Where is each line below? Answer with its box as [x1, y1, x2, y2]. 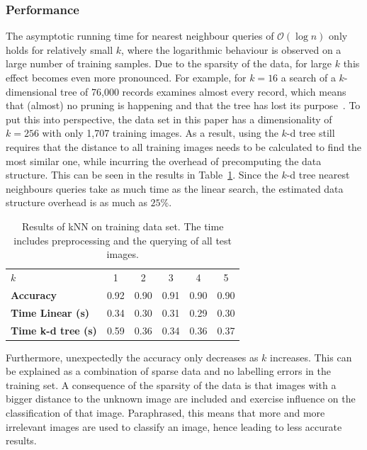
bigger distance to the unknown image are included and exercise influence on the [6, 391, 356, 406]
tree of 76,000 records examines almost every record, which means [60, 84, 346, 99]
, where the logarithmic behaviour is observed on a [121, 42, 341, 57]
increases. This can [270, 349, 352, 364]
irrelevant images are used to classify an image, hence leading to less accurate [6, 419, 342, 434]
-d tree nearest [286, 167, 350, 182]
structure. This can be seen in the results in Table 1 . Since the [6, 167, 278, 182]
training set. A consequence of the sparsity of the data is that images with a [6, 377, 337, 392]
